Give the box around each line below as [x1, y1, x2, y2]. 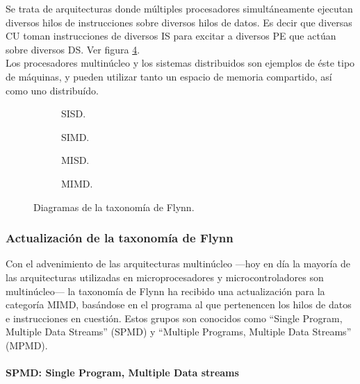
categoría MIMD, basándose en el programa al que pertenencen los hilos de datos [6, 297, 352, 312]
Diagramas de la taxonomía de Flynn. [33, 199, 195, 214]
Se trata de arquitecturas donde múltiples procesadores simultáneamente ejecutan [6, 1, 353, 15]
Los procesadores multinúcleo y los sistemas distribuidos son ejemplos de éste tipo [6, 56, 355, 70]
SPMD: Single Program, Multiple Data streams [6, 365, 239, 380]
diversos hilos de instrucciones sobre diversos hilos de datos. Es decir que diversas [6, 15, 352, 29]
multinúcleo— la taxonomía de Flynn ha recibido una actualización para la [6, 283, 325, 298]
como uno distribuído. [6, 83, 99, 97]
